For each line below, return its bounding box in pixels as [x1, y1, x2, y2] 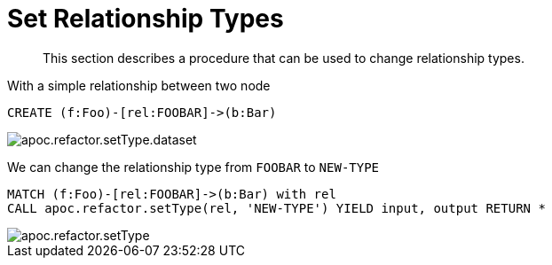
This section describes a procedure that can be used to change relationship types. [43, 50, 524, 66]
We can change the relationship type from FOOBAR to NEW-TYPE [7, 159, 380, 175]
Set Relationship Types [7, 4, 284, 34]
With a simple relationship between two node [7, 77, 271, 93]
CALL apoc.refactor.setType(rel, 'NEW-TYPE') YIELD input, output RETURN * [7, 200, 546, 215]
